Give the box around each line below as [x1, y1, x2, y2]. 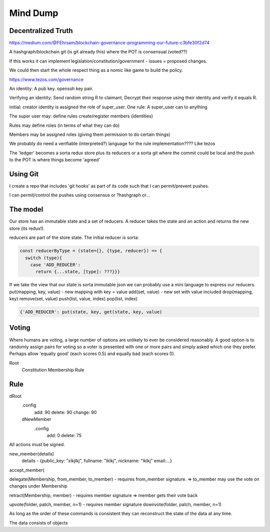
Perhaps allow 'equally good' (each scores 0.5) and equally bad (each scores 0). [9, 351, 175, 357]
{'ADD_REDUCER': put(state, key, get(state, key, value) [19, 309, 162, 315]
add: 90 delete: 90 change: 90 [34, 409, 97, 415]
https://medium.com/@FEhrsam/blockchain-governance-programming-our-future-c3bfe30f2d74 [9, 40, 210, 46]
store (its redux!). [9, 225, 45, 231]
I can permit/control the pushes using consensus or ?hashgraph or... [9, 192, 150, 198]
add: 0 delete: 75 [46, 432, 82, 438]
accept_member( [9, 467, 44, 473]
